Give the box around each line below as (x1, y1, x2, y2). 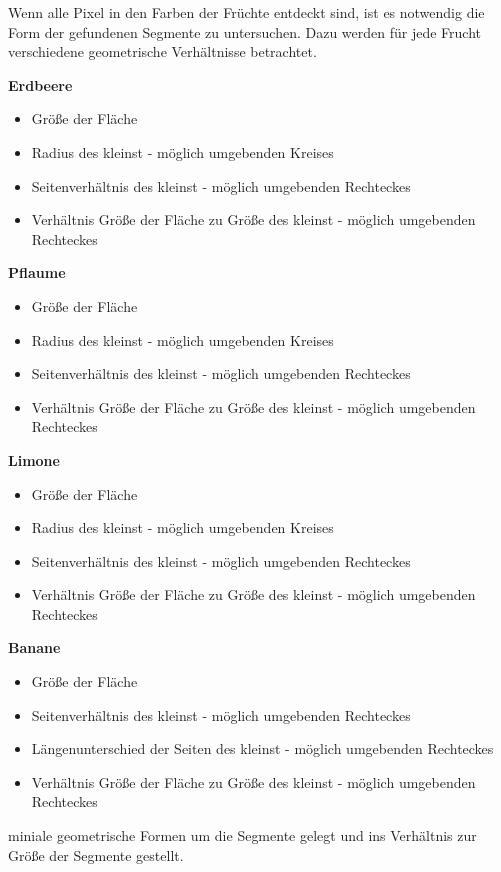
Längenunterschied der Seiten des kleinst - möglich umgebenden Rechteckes (31, 738, 494, 759)
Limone (8, 449, 60, 470)
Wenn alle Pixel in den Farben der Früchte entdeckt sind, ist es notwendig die (8, 2, 485, 22)
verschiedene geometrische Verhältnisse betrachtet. (8, 41, 317, 62)
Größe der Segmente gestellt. (8, 844, 184, 865)
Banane (8, 637, 61, 658)
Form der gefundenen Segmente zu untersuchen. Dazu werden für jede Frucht (8, 21, 482, 42)
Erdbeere (8, 74, 73, 95)
